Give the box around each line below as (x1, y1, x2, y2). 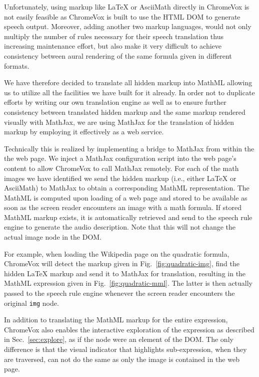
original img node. (4, 297, 59, 308)
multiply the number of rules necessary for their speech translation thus (4, 31, 223, 41)
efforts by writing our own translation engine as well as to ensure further (4, 97, 226, 107)
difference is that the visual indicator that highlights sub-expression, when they (4, 344, 247, 354)
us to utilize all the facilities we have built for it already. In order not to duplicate (4, 87, 255, 97)
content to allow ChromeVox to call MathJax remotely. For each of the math (4, 162, 239, 173)
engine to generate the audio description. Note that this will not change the (4, 222, 236, 232)
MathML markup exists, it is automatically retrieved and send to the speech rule (4, 212, 252, 222)
